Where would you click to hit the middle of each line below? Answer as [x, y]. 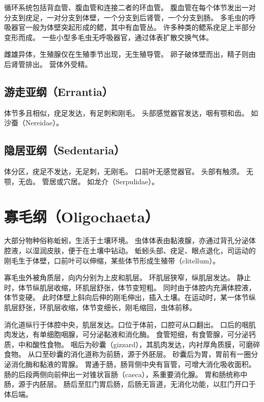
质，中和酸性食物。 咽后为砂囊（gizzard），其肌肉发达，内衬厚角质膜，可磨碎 [132, 344]
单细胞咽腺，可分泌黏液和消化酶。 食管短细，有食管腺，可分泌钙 [148, 334]
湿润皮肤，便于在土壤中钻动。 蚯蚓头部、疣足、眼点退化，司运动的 [144, 250]
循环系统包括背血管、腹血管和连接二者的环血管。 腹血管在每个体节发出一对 [130, 7]
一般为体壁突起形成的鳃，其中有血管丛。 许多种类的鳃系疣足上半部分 [140, 27]
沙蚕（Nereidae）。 [34, 123]
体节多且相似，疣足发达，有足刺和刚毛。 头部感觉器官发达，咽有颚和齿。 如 [131, 112]
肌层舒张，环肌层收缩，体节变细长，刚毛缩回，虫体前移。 [100, 307]
